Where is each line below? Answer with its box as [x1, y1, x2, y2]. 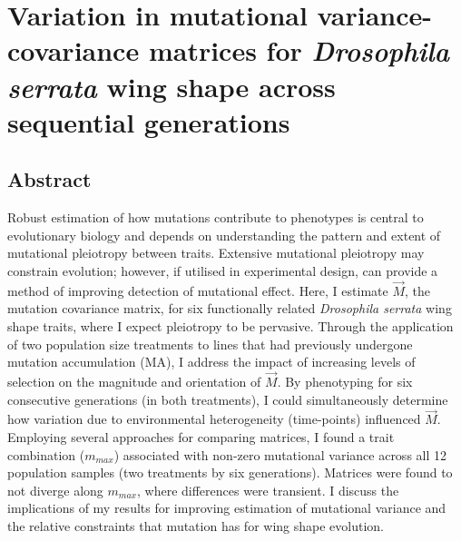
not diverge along [7, 480, 103, 499]
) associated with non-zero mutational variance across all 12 [113, 445, 447, 464]
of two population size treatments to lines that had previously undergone [7, 334, 413, 353]
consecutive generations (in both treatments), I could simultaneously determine [7, 389, 448, 408]
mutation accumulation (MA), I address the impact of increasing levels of [7, 352, 416, 371]
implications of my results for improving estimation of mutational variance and [7, 498, 446, 517]
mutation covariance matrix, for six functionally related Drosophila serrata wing [7, 299, 452, 318]
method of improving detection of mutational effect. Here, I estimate [7, 280, 388, 300]
